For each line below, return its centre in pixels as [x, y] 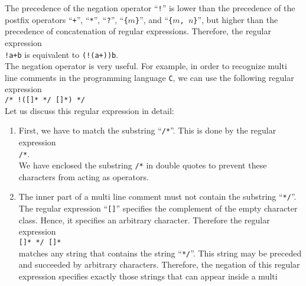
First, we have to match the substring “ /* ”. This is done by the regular [147, 130]
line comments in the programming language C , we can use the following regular [149, 77]
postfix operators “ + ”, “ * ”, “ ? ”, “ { [66, 19]
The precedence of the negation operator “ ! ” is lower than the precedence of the [150, 8]
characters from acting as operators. [84, 176]
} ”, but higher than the [236, 19]
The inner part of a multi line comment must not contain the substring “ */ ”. [157, 196]
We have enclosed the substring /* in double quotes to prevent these [143, 165]
